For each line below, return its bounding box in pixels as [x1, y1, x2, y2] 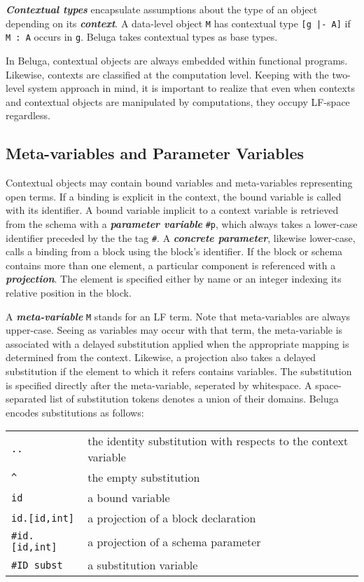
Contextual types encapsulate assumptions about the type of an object [6, 2, 318, 16]
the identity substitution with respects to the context [87, 433, 349, 449]
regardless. [6, 108, 51, 123]
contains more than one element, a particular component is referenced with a [6, 257, 336, 272]
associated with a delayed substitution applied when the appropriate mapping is [6, 336, 349, 351]
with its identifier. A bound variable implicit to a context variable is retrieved [6, 203, 339, 217]
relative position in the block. [6, 285, 132, 299]
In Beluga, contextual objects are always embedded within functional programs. [6, 53, 348, 67]
